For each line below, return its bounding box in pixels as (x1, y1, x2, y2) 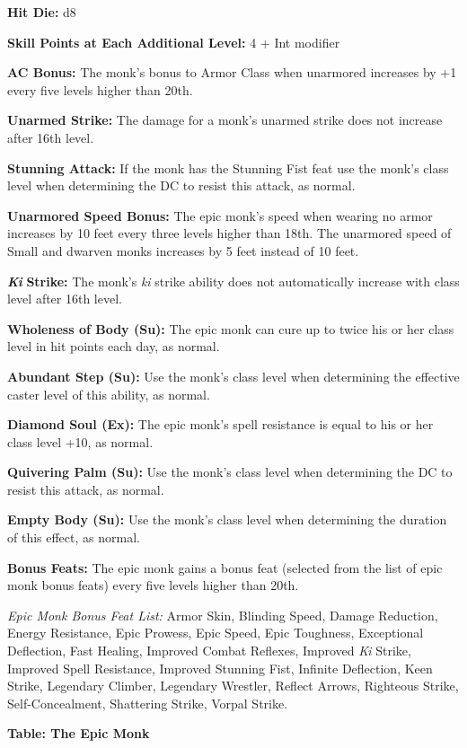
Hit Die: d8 (7, 3, 76, 21)
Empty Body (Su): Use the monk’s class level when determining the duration (7, 510, 447, 529)
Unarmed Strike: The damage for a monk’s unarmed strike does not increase (7, 110, 443, 129)
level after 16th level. (7, 289, 122, 308)
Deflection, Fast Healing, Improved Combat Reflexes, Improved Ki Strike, (7, 641, 411, 660)
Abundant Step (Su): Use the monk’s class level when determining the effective (7, 366, 460, 385)
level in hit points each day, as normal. (7, 337, 220, 356)
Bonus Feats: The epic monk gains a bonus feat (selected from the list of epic (7, 558, 443, 576)
